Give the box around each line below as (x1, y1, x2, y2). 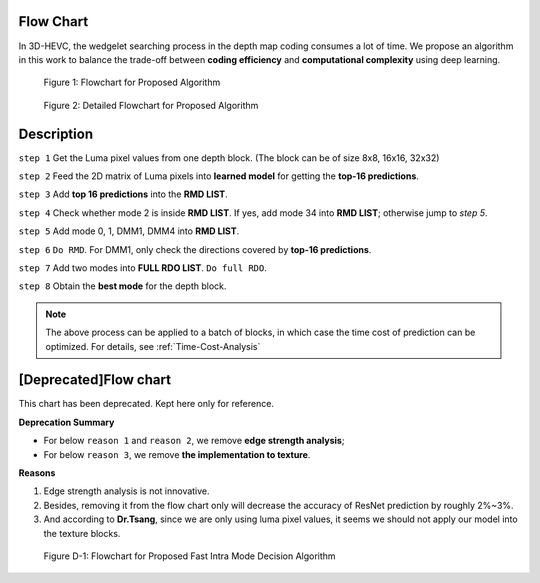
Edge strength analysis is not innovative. (43, 485, 210, 497)
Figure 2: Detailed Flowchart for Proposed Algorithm (43, 99, 259, 111)
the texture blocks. (43, 527, 121, 539)
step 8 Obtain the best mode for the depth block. (18, 280, 227, 292)
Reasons (18, 466, 56, 479)
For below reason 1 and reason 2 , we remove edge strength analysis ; (43, 435, 345, 447)
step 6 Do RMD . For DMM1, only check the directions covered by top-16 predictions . (18, 243, 372, 255)
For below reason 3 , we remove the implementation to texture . (43, 448, 311, 460)
